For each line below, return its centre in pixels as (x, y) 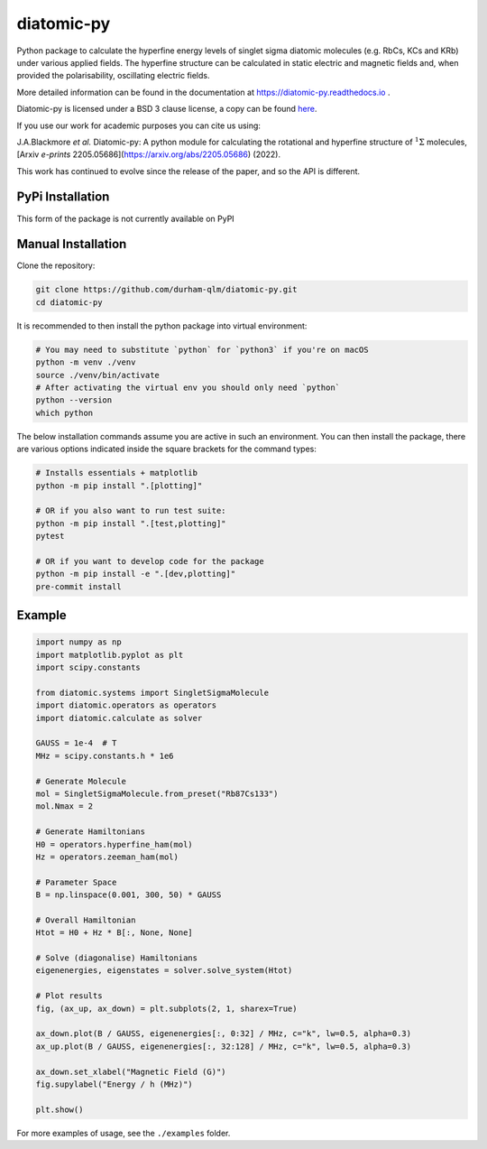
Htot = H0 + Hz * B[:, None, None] (114, 933)
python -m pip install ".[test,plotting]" (131, 523)
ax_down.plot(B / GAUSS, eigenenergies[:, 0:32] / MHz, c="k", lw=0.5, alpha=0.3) (224, 1034)
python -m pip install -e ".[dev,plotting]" (136, 574)
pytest (50, 536)
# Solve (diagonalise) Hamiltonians (117, 958)
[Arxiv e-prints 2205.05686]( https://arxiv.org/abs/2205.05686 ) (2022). (149, 154)
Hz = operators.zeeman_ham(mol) (107, 857)
